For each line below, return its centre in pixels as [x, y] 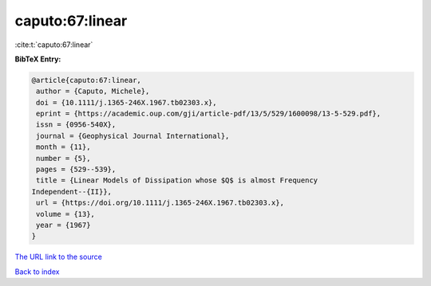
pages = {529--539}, [76, 170]
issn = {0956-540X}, [76, 125]
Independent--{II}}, [71, 192]
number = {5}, [63, 158]
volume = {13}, [66, 214]
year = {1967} [63, 225]
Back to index [37, 272]
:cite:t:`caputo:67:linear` [54, 45]
